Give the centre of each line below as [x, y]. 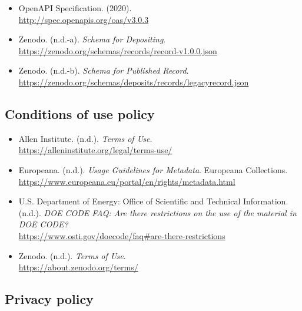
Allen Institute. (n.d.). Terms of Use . [85, 138]
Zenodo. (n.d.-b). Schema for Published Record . [104, 70]
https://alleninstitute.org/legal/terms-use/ [95, 150]
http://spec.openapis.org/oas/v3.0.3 [84, 19]
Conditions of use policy [80, 113]
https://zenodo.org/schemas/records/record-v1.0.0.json [118, 50]
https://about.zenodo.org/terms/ [78, 267]
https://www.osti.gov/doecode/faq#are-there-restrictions [122, 235]
